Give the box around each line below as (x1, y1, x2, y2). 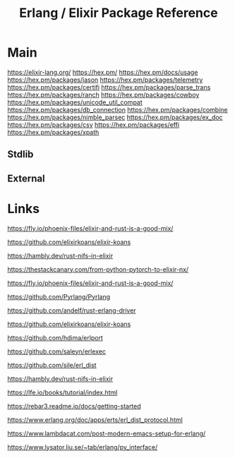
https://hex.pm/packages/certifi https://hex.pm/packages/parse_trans (7, 83, 211, 91)
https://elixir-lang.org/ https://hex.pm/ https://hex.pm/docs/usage (7, 68, 198, 76)
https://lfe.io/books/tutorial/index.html (7, 388, 118, 397)
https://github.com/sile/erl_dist (7, 361, 97, 369)
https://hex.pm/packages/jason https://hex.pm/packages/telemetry (7, 76, 203, 84)
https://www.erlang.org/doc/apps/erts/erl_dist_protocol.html (7, 415, 183, 424)
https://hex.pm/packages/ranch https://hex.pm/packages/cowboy (7, 90, 200, 99)
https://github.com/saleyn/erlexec (7, 347, 107, 356)
